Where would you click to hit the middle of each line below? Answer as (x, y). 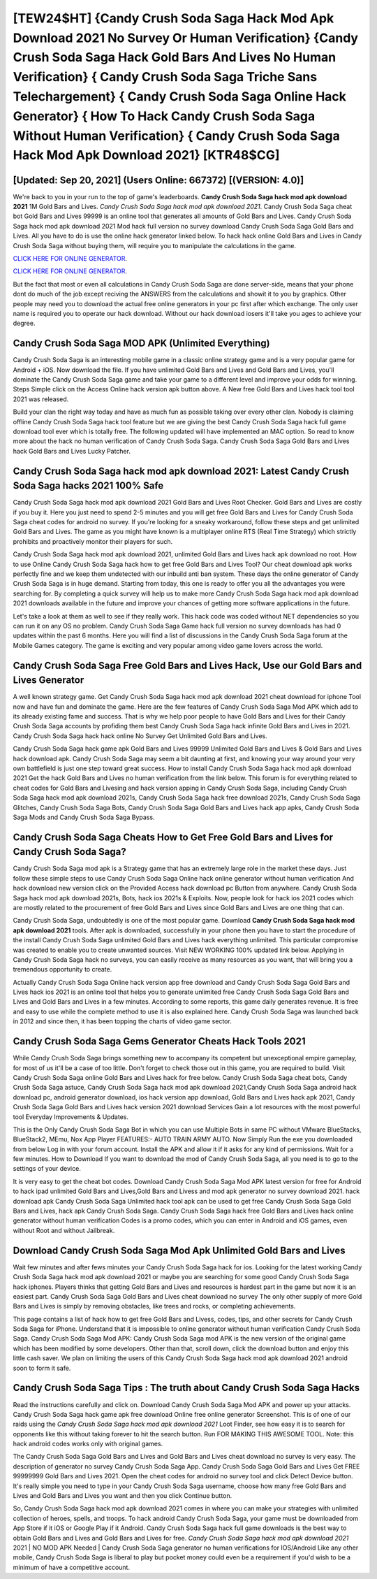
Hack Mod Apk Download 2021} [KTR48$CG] (146, 156)
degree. (24, 323)
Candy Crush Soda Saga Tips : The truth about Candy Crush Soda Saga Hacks (186, 1388)
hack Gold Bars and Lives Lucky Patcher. (72, 451)
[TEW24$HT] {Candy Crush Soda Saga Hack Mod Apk (173, 18)
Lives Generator (49, 680)
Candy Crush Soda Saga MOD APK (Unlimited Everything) (141, 344)
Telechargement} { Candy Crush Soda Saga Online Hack (180, 96)
